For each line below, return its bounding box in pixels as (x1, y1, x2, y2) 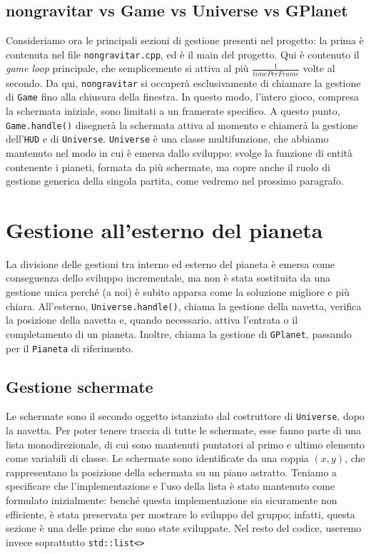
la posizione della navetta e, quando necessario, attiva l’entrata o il (6, 312, 298, 327)
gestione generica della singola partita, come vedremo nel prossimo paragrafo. (6, 173, 344, 188)
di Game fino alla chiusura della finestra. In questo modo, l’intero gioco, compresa (6, 89, 360, 104)
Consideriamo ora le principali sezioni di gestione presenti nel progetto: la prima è (6, 33, 364, 48)
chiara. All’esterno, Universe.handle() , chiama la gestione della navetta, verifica (6, 298, 362, 313)
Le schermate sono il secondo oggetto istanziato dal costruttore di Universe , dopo (6, 409, 365, 424)
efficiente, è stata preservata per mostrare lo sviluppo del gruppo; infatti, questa (6, 506, 355, 521)
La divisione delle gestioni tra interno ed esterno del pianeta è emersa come (6, 256, 335, 271)
